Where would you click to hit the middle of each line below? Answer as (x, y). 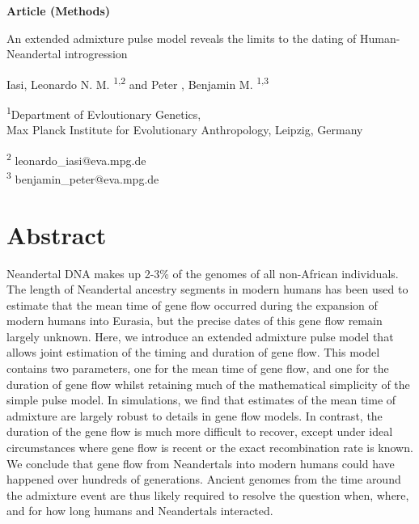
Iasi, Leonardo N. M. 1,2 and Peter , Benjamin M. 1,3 (138, 82)
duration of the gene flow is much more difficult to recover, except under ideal (200, 431)
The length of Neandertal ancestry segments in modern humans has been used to (207, 289)
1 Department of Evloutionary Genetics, (104, 113)
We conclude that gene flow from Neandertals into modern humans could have (201, 463)
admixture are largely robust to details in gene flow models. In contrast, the (195, 415)
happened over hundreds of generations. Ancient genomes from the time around (204, 479)
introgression (96, 54)
